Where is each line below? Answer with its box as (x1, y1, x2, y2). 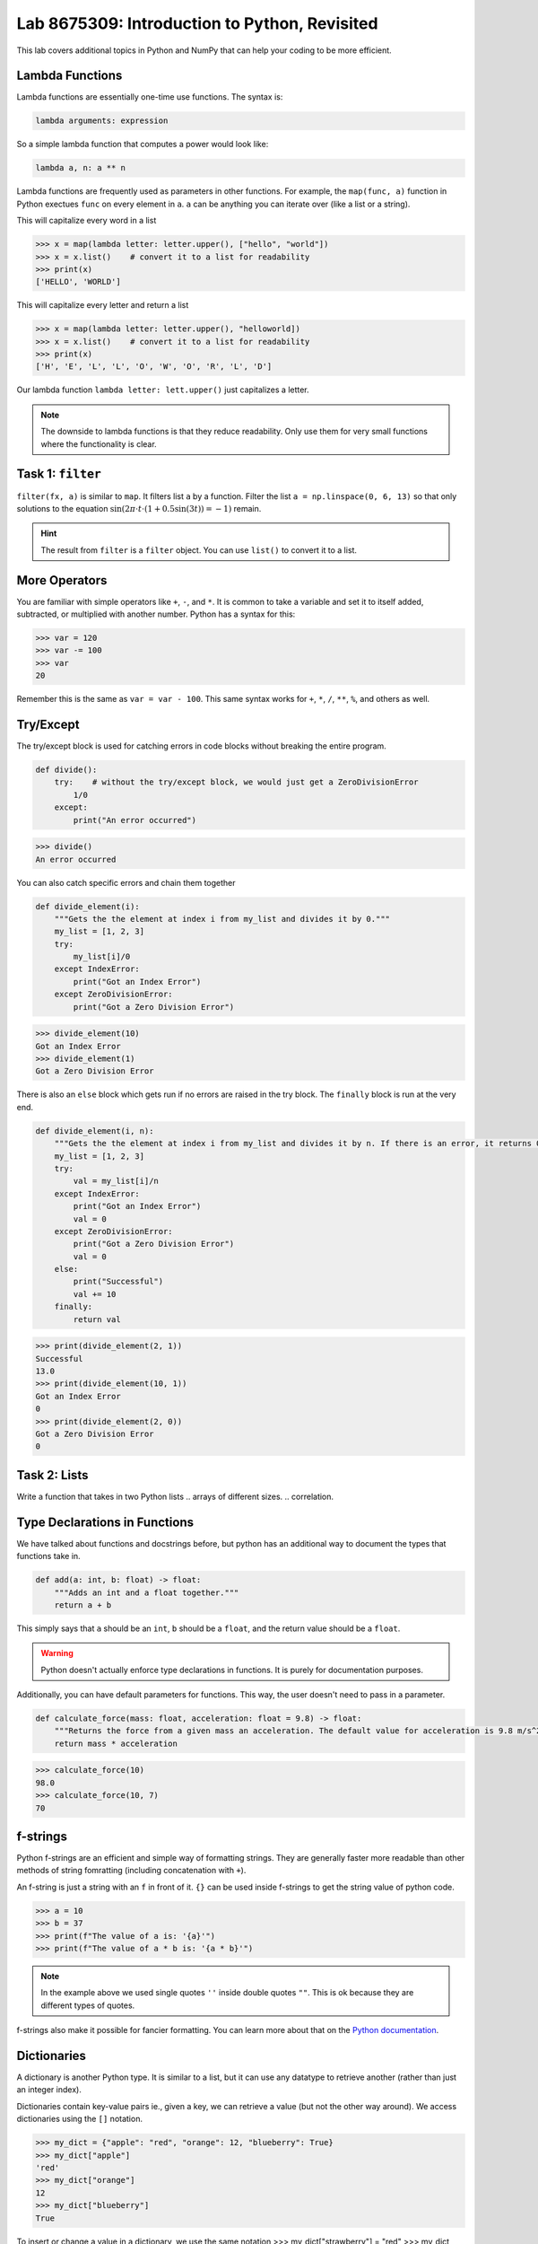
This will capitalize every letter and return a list (16, 300, 189, 311)
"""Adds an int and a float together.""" (54, 1587, 239, 1598)
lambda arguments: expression (35, 116, 169, 126)
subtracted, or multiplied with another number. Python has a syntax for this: (16, 609, 296, 619)
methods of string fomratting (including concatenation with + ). (16, 1865, 247, 1876)
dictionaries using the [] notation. (16, 2114, 143, 2125)
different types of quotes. (40, 2000, 135, 2011)
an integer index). (16, 2084, 82, 2095)
